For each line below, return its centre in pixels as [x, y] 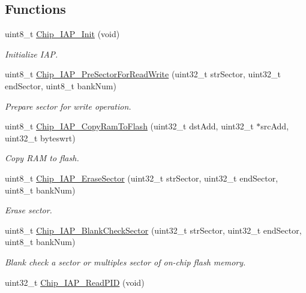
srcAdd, [275, 126]
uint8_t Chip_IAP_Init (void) [62, 34]
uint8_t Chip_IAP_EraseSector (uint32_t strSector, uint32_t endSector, [142, 178]
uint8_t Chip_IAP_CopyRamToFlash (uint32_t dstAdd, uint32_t [129, 126]
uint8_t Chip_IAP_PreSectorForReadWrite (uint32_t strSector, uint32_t [143, 74]
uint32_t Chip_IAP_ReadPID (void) [75, 282]
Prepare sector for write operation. [68, 106]
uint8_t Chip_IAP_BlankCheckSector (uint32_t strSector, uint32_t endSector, [153, 230]
